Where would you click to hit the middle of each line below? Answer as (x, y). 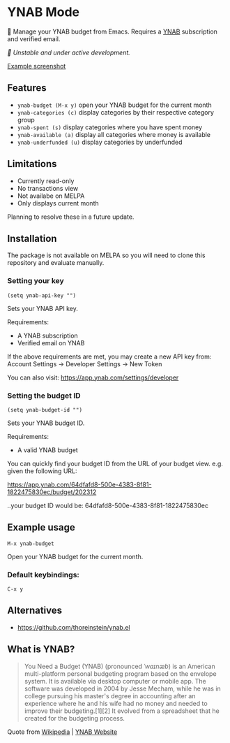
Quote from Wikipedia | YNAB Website (62, 732)
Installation (32, 238)
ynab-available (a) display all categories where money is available (114, 134)
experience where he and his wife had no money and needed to (116, 703)
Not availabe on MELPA (51, 196)
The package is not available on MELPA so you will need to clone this (106, 255)
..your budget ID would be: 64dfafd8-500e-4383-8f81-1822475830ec (108, 505)
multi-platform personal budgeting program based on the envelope (121, 673)
